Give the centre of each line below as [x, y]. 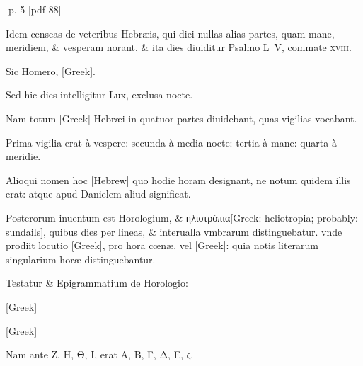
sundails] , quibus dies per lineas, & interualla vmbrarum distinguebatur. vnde [174, 231]
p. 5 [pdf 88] [35, 9]
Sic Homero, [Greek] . [51, 70]
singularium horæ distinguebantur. [81, 259]
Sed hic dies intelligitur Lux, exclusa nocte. [99, 95]
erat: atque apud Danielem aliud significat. [98, 194]
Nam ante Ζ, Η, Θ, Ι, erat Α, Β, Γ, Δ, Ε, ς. [100, 354]
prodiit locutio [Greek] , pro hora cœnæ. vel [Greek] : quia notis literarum [162, 245]
